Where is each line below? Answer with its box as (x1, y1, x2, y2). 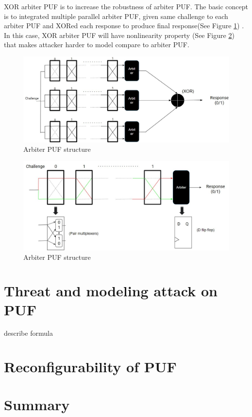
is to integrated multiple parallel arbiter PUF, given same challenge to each (4, 11, 228, 21)
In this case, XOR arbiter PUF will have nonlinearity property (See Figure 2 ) (4, 30, 235, 40)
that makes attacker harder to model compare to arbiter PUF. (4, 39, 189, 50)
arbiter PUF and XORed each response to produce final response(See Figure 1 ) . (4, 20, 244, 31)
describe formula (4, 328, 53, 338)
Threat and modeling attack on (4, 281, 218, 301)
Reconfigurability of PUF (4, 357, 177, 377)
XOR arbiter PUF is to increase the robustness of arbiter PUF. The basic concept (4, 1, 248, 11)
